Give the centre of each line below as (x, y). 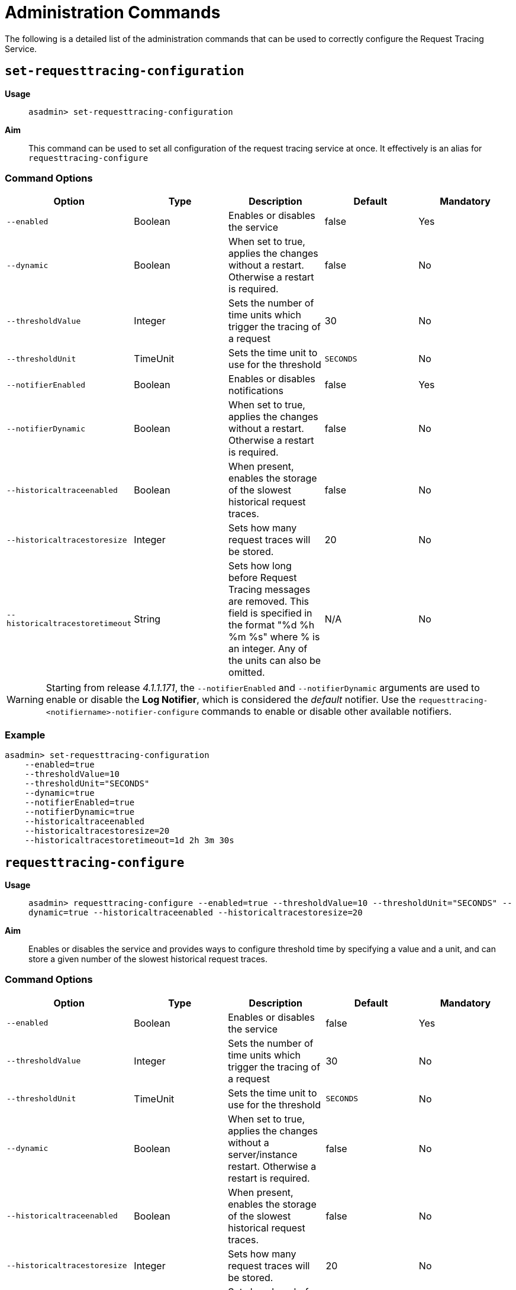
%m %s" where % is (274, 637)
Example (25, 735)
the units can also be (275, 661)
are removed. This (269, 602)
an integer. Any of (268, 649)
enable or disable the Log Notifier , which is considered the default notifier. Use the (231, 700)
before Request (263, 578)
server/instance (263, 1154)
